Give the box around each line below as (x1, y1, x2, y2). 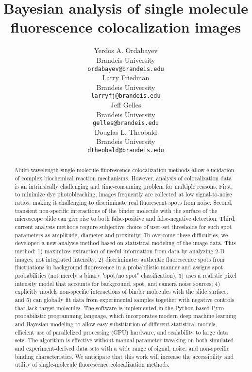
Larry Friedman (102, 72, 150, 83)
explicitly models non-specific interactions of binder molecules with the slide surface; (15, 287, 228, 296)
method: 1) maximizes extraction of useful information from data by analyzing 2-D (15, 247, 225, 255)
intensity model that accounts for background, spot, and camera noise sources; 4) (15, 279, 220, 287)
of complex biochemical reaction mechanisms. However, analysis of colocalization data (15, 174, 232, 182)
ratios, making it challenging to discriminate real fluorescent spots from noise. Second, (15, 198, 233, 207)
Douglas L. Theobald (94, 126, 157, 137)
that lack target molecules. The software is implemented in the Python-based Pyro (15, 303, 224, 312)
